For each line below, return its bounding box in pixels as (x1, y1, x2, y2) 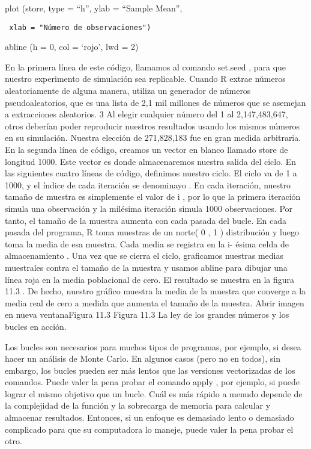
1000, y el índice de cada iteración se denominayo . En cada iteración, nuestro (5, 178, 291, 191)
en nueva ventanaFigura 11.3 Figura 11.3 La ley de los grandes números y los (5, 308, 289, 321)
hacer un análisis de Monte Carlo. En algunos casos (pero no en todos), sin (5, 352, 280, 365)
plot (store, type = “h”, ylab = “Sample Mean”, (5, 2, 183, 14)
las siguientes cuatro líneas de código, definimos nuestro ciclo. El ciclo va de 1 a (5, 167, 297, 179)
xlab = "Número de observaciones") (9, 23, 151, 32)
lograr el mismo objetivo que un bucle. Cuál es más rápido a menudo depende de (5, 387, 303, 400)
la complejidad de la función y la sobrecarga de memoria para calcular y (5, 399, 271, 412)
